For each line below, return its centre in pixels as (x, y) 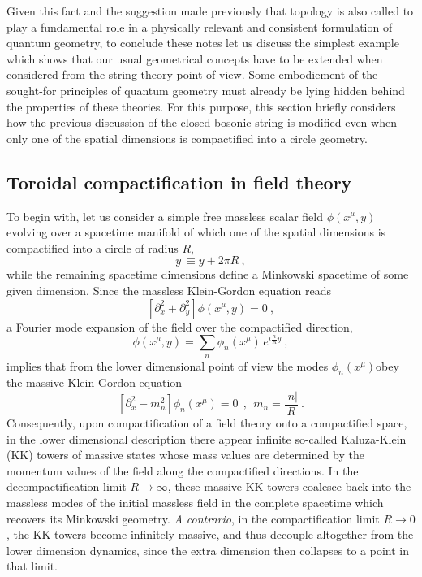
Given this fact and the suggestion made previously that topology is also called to (210, 11)
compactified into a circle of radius (93, 247)
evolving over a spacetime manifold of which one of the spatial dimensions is (196, 232)
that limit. (32, 566)
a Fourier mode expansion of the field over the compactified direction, (180, 326)
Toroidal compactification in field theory (179, 182)
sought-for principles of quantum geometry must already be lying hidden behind (206, 90)
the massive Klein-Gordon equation (95, 382)
